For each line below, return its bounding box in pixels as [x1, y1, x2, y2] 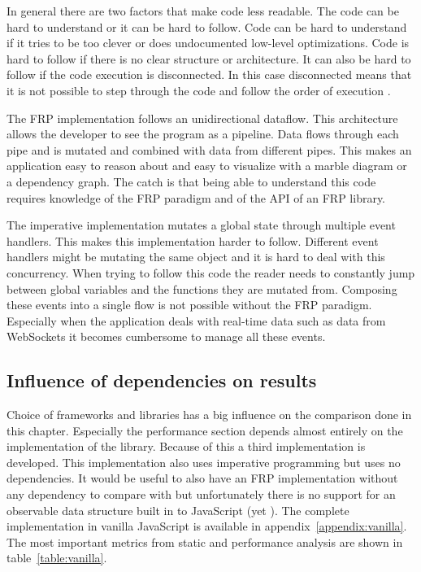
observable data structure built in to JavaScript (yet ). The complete [7, 501, 349, 518]
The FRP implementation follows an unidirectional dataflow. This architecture [7, 109, 398, 126]
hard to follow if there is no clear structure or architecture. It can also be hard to [7, 50, 411, 67]
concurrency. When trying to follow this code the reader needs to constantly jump [7, 264, 415, 281]
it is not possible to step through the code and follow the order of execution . [7, 81, 391, 98]
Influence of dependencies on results [7, 368, 317, 393]
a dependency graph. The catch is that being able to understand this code [7, 172, 376, 190]
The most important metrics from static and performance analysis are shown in [7, 533, 403, 550]
